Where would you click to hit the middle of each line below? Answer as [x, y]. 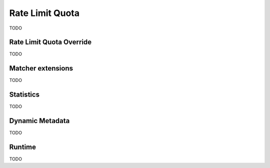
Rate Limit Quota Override [50, 42]
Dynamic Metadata [39, 121]
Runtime [22, 147]
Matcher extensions [41, 68]
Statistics [24, 95]
